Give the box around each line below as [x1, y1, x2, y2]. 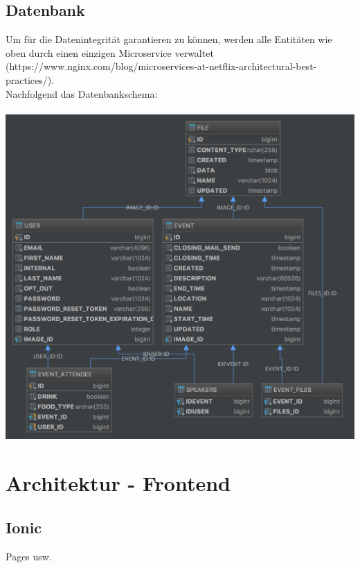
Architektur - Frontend [6, 469, 231, 497]
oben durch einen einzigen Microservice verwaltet [6, 45, 214, 60]
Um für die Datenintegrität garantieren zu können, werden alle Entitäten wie [6, 32, 332, 46]
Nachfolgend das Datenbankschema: [6, 86, 158, 101]
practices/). [6, 72, 55, 87]
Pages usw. [6, 549, 52, 563]
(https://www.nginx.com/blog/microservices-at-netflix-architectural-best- [6, 59, 317, 74]
